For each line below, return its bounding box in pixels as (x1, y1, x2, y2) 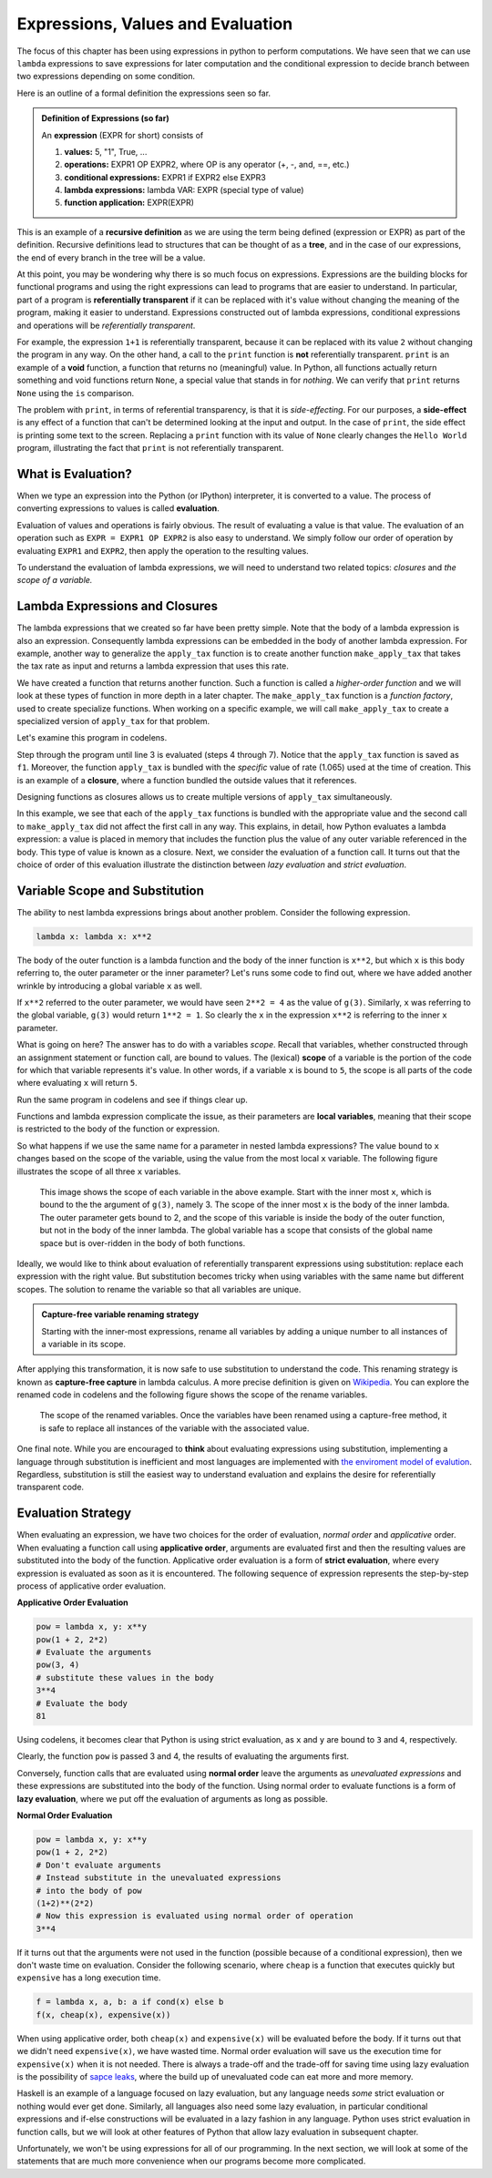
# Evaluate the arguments (36, 1647, 152, 1658)
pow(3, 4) (36, 1660, 80, 1671)
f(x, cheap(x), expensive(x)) (36, 2009, 171, 2020)
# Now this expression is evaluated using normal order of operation (36, 1911, 354, 1921)
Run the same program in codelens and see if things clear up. (16, 1094, 248, 1105)
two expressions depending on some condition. (16, 71, 196, 82)
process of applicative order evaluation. (16, 1580, 166, 1591)
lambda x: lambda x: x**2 (36, 931, 152, 942)
